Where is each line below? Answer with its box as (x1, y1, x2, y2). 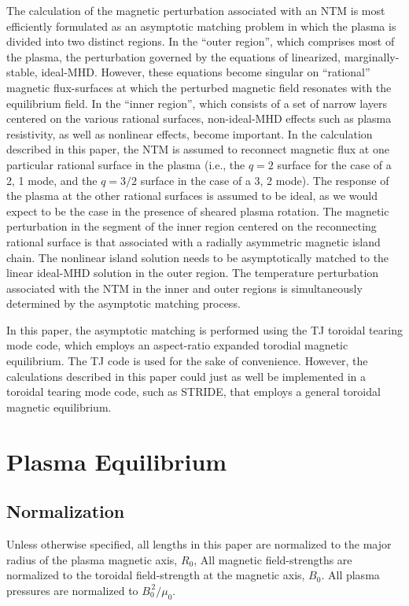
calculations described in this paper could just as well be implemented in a (6, 368, 367, 384)
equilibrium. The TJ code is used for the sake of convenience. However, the (6, 353, 368, 369)
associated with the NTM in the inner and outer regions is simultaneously (6, 279, 363, 296)
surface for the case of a (277, 156, 392, 172)
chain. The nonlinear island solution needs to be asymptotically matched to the (6, 249, 389, 265)
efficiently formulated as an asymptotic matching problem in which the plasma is (6, 17, 396, 34)
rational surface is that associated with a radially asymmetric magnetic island (6, 233, 381, 249)
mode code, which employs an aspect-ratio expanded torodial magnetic (6, 337, 348, 353)
